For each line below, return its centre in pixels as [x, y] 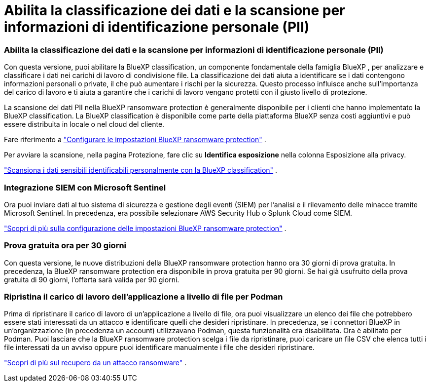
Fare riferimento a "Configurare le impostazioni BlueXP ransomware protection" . [135, 140]
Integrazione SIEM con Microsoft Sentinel [85, 187]
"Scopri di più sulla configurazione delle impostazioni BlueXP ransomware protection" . [145, 228]
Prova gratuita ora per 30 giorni [65, 246]
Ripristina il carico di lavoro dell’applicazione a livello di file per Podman [143, 297]
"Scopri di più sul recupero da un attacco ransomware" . [95, 363]
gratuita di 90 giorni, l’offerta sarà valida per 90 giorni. [92, 279]
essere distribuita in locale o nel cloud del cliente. [84, 124]
